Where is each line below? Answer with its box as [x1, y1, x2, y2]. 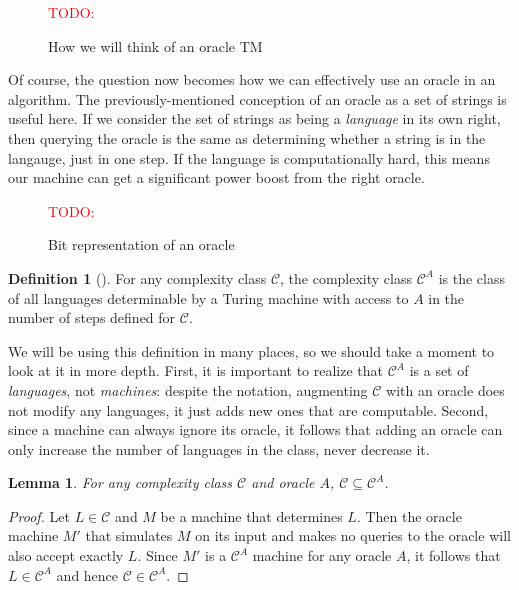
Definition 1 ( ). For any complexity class [8, 267, 267, 288]
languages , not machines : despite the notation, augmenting [8, 379, 368, 400]
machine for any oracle [252, 545, 392, 566]
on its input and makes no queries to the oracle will [195, 525, 511, 546]
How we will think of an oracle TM [48, 35, 263, 56]
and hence [56, 564, 119, 585]
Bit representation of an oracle [48, 234, 235, 255]
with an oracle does [386, 379, 505, 400]
